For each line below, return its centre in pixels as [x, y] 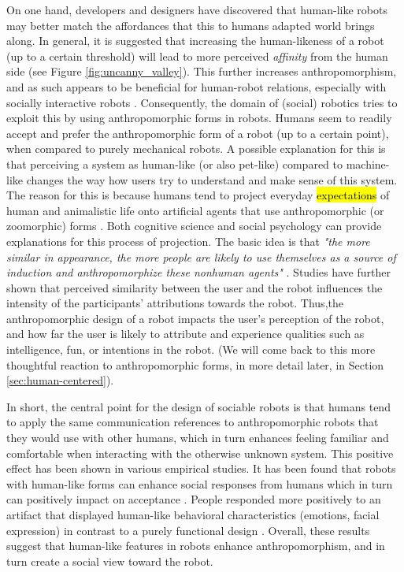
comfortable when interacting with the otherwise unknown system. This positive [200, 453]
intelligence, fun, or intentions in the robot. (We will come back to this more [191, 349]
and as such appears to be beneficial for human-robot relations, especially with [196, 86]
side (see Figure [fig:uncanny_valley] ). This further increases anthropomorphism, [202, 71]
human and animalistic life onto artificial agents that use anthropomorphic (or [195, 210]
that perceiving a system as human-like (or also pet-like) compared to [174, 163]
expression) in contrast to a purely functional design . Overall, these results [188, 530]
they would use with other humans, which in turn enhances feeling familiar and [198, 438]
